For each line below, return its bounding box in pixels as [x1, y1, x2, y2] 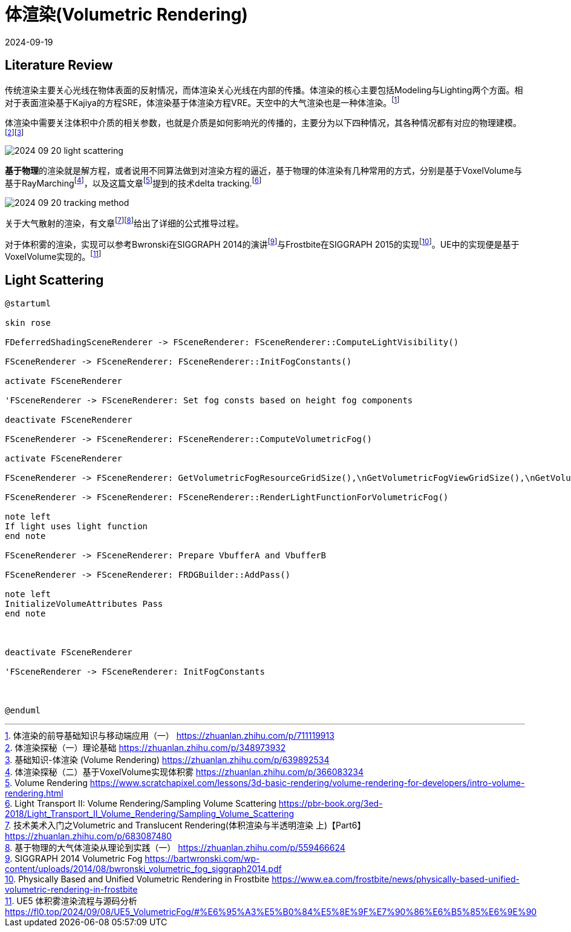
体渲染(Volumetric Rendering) [5, 4, 248, 25]
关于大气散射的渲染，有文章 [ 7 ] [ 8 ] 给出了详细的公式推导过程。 [5, 216, 244, 228]
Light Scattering [5, 273, 104, 288]
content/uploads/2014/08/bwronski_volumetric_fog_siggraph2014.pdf [5, 863, 282, 874]
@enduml [5, 705, 41, 715]
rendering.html [5, 787, 64, 798]
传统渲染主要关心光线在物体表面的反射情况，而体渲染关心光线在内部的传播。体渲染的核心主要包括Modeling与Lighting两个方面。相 [5, 84, 523, 95]
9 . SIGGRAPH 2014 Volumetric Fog [5, 853, 143, 864]
